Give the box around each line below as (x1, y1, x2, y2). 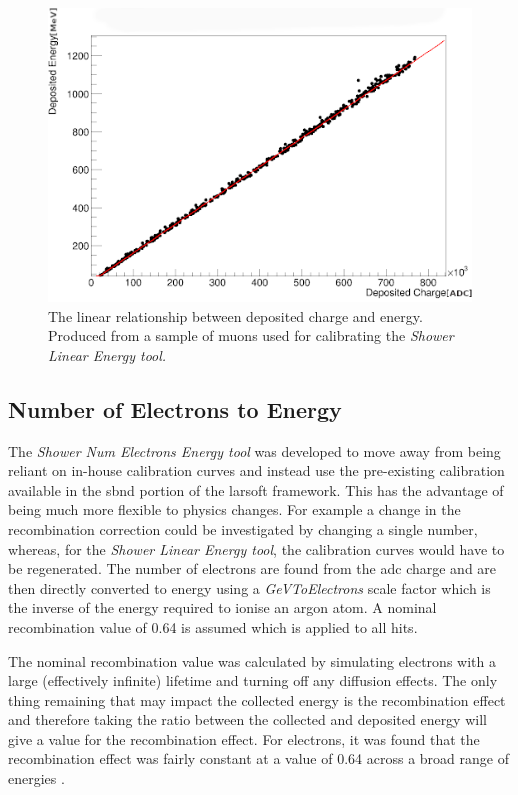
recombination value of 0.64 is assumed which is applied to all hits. (8, 616, 418, 637)
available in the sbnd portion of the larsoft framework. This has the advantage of (8, 479, 504, 500)
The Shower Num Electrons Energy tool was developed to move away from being (8, 440, 501, 461)
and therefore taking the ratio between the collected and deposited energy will (8, 709, 487, 730)
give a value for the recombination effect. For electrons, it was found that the (8, 728, 480, 749)
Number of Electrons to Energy (8, 393, 342, 424)
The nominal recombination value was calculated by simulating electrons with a (8, 650, 496, 671)
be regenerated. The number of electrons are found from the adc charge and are (8, 558, 497, 579)
